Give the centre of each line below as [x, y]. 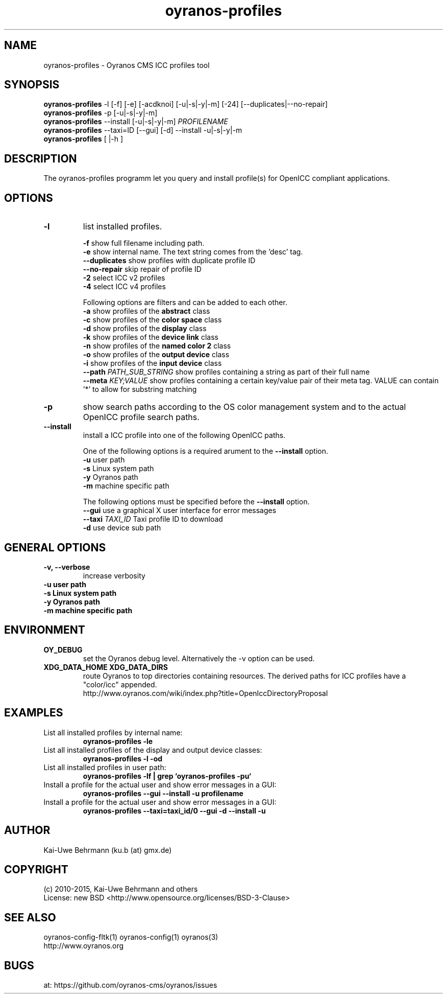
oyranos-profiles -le [118, 741]
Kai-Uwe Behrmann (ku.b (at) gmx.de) [108, 850]
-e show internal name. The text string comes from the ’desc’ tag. [193, 252]
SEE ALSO [30, 917]
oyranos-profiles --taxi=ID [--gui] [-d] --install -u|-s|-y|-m [143, 130]
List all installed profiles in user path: [105, 767]
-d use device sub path [122, 528]
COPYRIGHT [36, 869]
